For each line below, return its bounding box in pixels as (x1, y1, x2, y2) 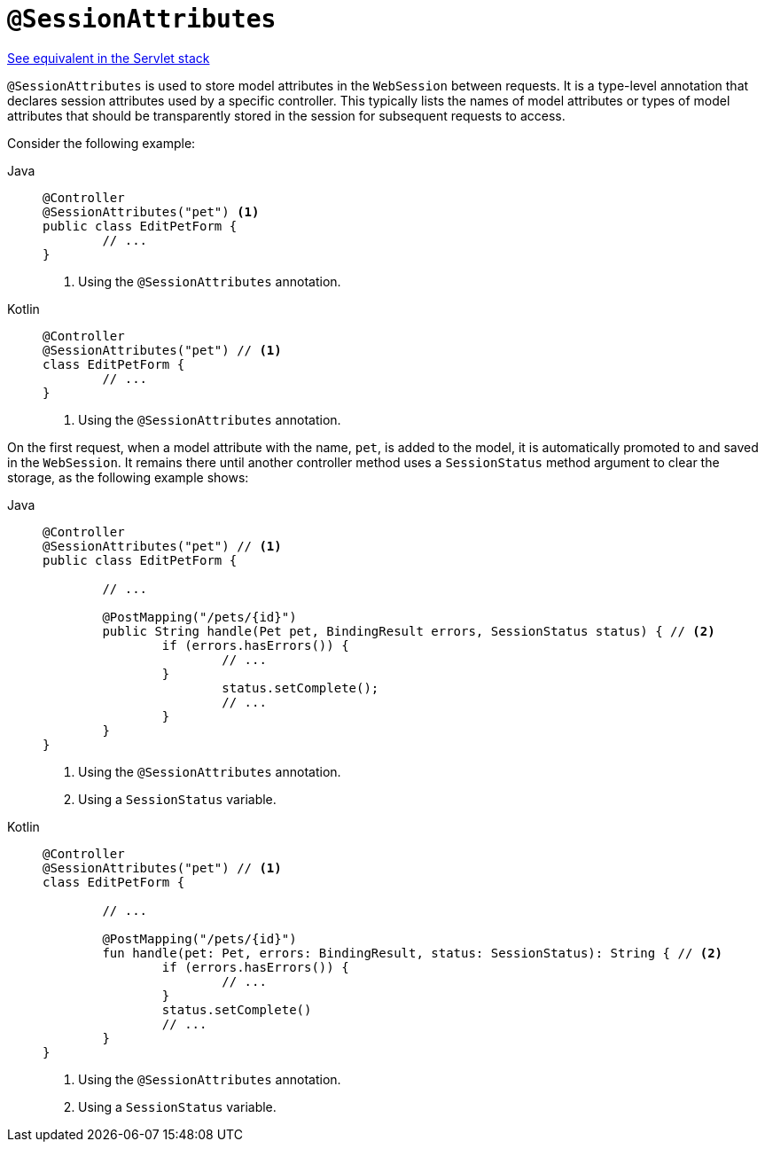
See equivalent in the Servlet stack (7, 50, 210, 66)
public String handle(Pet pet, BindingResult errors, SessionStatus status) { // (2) (102, 623, 715, 638)
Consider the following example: (7, 135, 196, 151)
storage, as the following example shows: (7, 469, 249, 485)
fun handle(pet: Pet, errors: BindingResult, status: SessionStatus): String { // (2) (102, 945, 723, 960)
